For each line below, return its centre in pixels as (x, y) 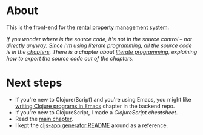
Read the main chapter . (44, 119)
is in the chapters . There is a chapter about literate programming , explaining (102, 51)
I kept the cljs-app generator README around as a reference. (92, 125)
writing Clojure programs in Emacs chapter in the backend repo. (95, 106)
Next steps (34, 83)
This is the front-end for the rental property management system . (88, 27)
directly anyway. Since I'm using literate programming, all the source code (99, 45)
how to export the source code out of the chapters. (70, 58)
